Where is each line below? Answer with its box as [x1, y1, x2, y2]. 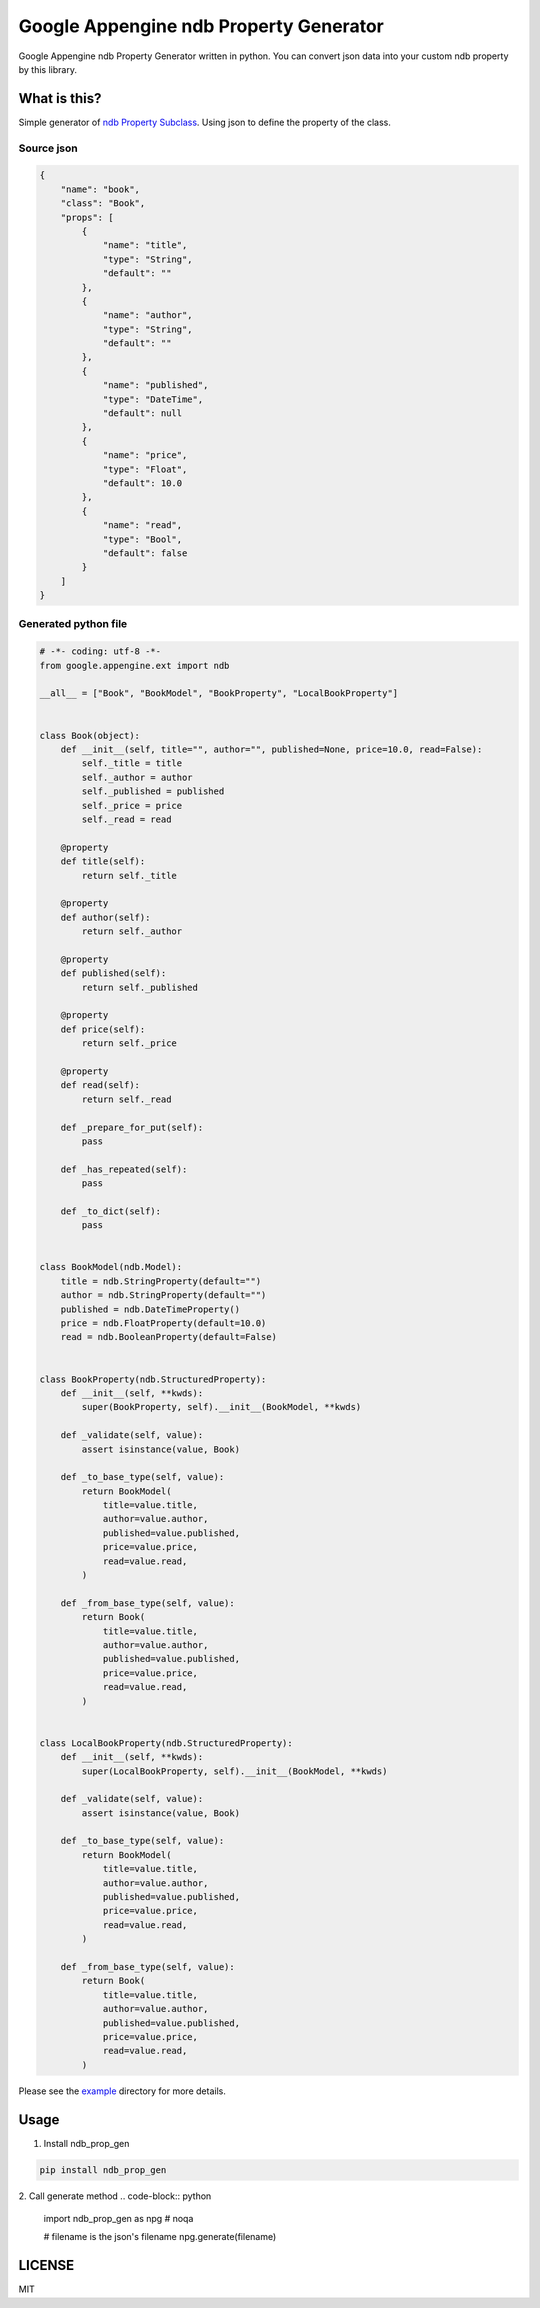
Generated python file [18, 617, 128, 631]
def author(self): [60, 911, 151, 923]
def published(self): [60, 968, 167, 979]
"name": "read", [102, 520, 183, 531]
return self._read [81, 1093, 172, 1105]
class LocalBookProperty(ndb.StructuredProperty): [39, 1737, 294, 1749]
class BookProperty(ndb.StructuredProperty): [39, 1373, 267, 1385]
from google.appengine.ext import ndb [39, 660, 230, 671]
